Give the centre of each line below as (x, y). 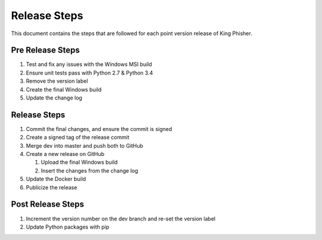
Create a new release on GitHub (65, 154)
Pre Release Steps (45, 50)
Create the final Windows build (64, 89)
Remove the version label (57, 81)
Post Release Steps (48, 205)
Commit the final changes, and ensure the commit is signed (99, 129)
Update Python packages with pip (68, 227)
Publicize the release (52, 187)
